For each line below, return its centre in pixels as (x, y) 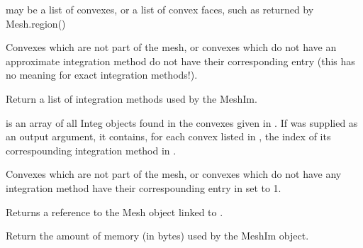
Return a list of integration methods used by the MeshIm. (132, 98)
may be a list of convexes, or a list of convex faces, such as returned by (160, 9)
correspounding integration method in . (91, 150)
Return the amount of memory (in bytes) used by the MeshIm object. (157, 236)
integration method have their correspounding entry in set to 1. (144, 187)
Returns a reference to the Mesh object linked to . (115, 212)
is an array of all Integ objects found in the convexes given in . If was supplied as (182, 122)
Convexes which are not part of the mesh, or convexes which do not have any (174, 174)
